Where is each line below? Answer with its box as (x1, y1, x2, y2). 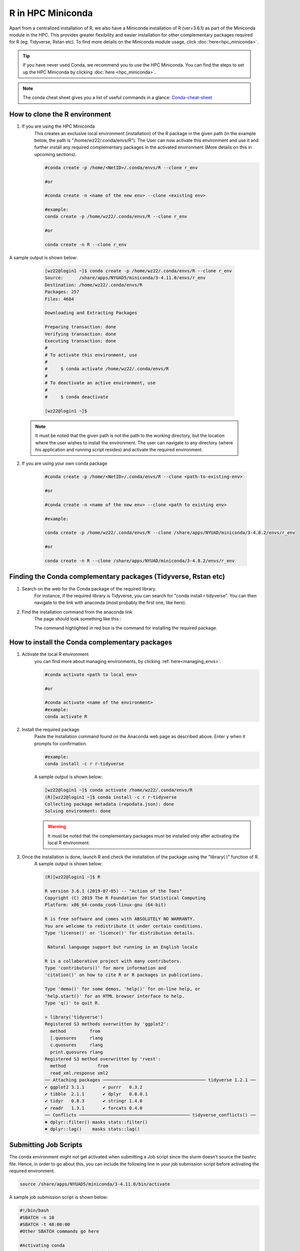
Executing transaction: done (44, 338, 116, 344)
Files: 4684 (44, 296, 74, 302)
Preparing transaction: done (44, 324, 116, 330)
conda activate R (44, 714, 87, 720)
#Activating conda (19, 1242, 65, 1248)
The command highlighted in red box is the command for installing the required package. (34, 625, 217, 631)
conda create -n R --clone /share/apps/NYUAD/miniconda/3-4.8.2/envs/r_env (44, 558, 235, 564)
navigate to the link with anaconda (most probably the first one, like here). (34, 599, 186, 605)
